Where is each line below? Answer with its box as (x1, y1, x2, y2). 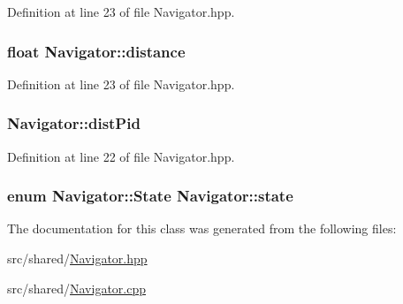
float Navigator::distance (7, 40, 186, 62)
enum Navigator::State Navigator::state (7, 185, 293, 207)
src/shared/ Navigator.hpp (7, 249, 148, 268)
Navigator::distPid (7, 112, 141, 134)
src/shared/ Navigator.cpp (7, 278, 147, 297)
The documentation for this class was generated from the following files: (7, 219, 397, 238)
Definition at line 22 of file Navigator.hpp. (7, 147, 235, 165)
